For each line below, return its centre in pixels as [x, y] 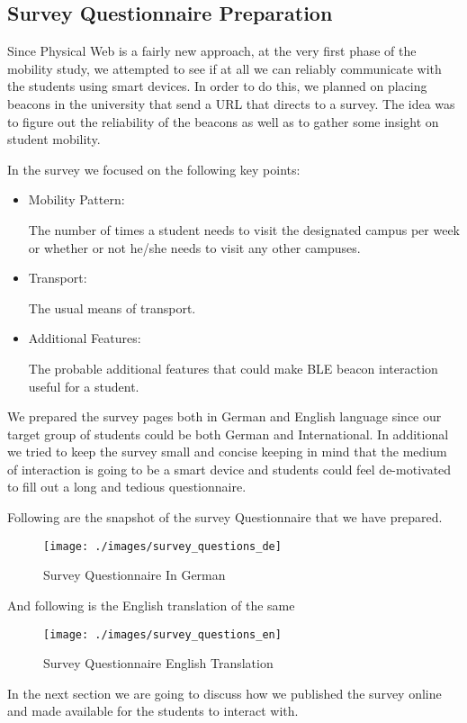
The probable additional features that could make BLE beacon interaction [233, 368]
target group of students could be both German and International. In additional [228, 434]
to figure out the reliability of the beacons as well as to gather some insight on [223, 121]
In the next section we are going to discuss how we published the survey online [225, 693]
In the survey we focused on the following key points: [154, 169]
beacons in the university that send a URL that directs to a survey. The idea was [231, 103]
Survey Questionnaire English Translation [158, 663]
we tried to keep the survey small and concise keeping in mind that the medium [227, 452]
